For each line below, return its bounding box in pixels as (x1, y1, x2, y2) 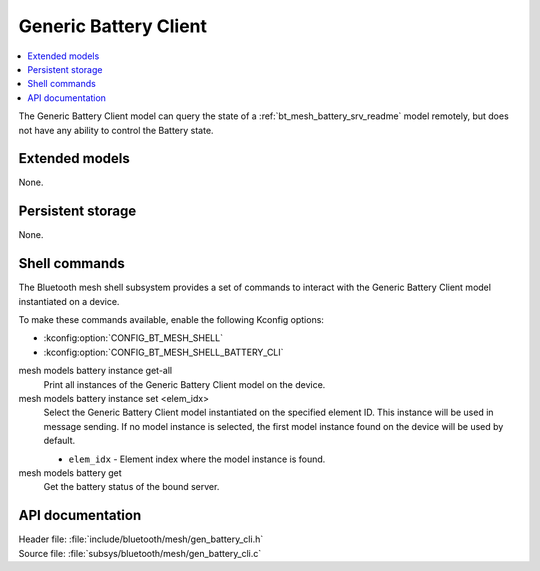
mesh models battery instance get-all (18, 365, 173, 377)
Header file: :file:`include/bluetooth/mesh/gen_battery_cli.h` (18, 533, 264, 545)
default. (43, 435, 76, 447)
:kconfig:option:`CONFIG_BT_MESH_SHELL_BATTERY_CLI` (43, 346, 284, 358)
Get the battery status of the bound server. (43, 481, 220, 493)
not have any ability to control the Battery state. (18, 124, 214, 136)
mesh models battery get (18, 466, 122, 479)
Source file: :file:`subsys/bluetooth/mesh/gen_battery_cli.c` (18, 547, 262, 559)
